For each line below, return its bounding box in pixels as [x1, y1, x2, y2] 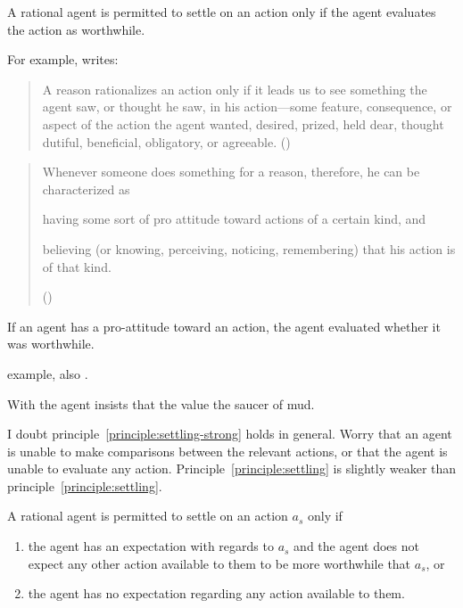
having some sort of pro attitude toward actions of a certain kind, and [42, 210, 426, 228]
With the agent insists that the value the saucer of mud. [7, 394, 315, 413]
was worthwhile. [7, 334, 95, 353]
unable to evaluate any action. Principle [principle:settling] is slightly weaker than [7, 459, 457, 478]
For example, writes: [7, 50, 119, 69]
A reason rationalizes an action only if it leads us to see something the [42, 79, 427, 98]
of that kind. [42, 257, 112, 275]
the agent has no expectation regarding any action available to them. [28, 584, 405, 603]
